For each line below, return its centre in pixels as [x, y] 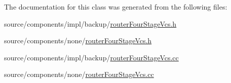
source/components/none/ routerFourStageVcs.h [78, 40]
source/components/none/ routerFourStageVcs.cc [79, 74]
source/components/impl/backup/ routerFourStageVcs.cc [91, 57]
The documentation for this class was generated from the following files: [116, 7]
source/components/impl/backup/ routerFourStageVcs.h [90, 23]
